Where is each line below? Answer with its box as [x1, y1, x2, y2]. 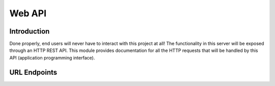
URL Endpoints [9, 68, 58, 76]
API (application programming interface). [9, 54, 95, 61]
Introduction [9, 27, 50, 36]
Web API [9, 8, 47, 19]
